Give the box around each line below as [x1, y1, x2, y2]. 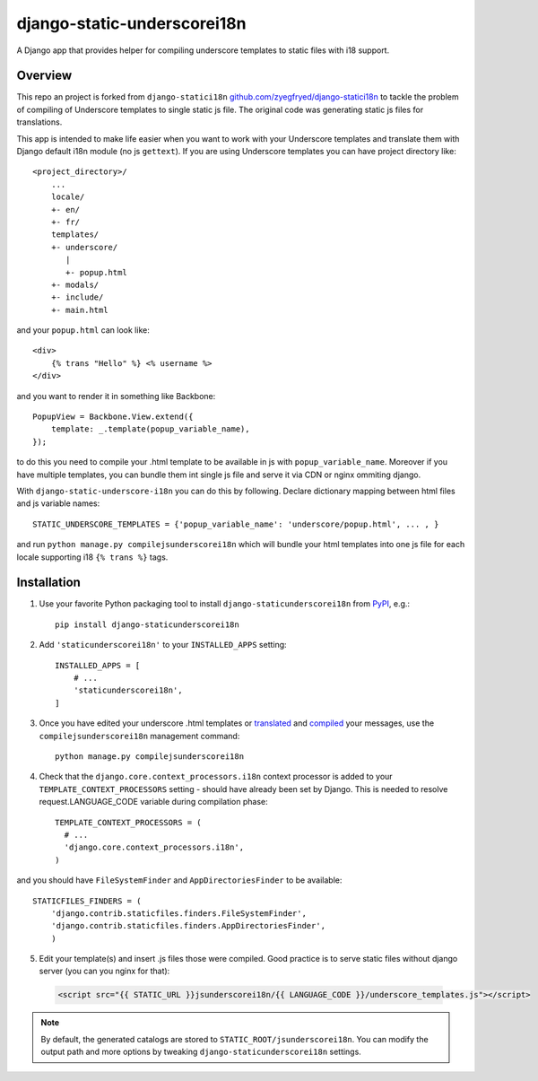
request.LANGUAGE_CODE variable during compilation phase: [39, 797, 268, 807]
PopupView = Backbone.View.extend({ [32, 412, 194, 422]
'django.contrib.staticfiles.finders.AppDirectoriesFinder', [50, 920, 326, 931]
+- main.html [50, 305, 108, 315]
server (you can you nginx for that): [39, 965, 170, 977]
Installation [16, 575, 81, 590]
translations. [16, 117, 63, 127]
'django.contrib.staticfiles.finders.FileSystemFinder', [50, 908, 307, 919]
